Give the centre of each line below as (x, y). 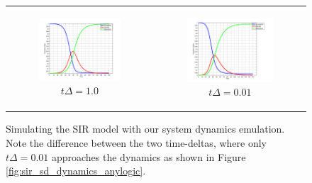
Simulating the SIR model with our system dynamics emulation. (145, 129)
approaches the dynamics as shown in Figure (149, 156)
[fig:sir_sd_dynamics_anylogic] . (76, 171)
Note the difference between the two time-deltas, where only (136, 142)
